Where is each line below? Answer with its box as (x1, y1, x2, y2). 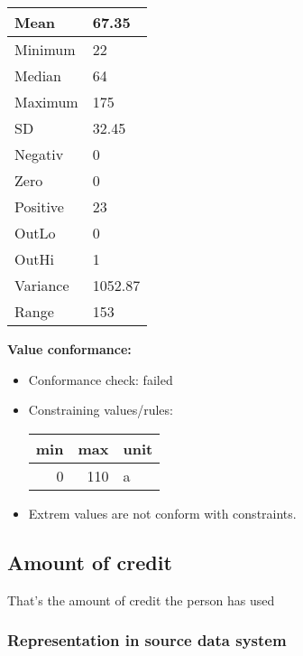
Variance (14, 275, 69, 295)
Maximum (14, 91, 78, 112)
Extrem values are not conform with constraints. (28, 503, 297, 522)
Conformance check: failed (28, 370, 173, 389)
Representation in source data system (7, 629, 287, 651)
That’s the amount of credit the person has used (7, 590, 275, 609)
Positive (14, 196, 64, 217)
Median (14, 65, 62, 86)
